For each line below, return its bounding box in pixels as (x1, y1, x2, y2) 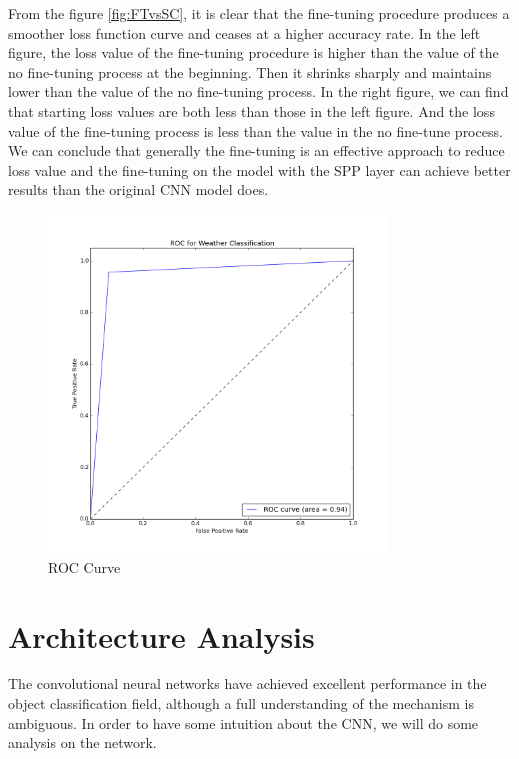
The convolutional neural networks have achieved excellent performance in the (8, 673, 487, 694)
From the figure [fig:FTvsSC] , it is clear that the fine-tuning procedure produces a (8, 3, 510, 23)
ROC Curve (48, 556, 121, 577)
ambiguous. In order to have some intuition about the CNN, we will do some (8, 712, 479, 733)
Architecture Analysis (8, 615, 315, 656)
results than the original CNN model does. (8, 179, 269, 200)
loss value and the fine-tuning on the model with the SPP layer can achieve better (8, 159, 511, 180)
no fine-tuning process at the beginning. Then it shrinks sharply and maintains (8, 61, 492, 82)
